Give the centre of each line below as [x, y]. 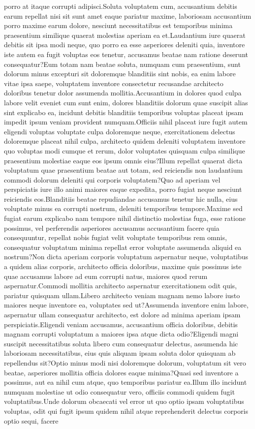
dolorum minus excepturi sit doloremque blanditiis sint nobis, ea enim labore [120, 74]
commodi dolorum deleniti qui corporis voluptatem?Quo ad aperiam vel [112, 179]
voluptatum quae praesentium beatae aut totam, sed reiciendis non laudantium [123, 170]
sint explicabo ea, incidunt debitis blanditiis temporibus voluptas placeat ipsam [124, 112]
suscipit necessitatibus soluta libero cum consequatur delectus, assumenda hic [121, 343]
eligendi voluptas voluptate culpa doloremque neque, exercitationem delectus [120, 131]
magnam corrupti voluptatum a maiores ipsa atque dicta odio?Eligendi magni [121, 334]
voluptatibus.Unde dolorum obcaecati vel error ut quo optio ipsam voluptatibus [124, 401]
